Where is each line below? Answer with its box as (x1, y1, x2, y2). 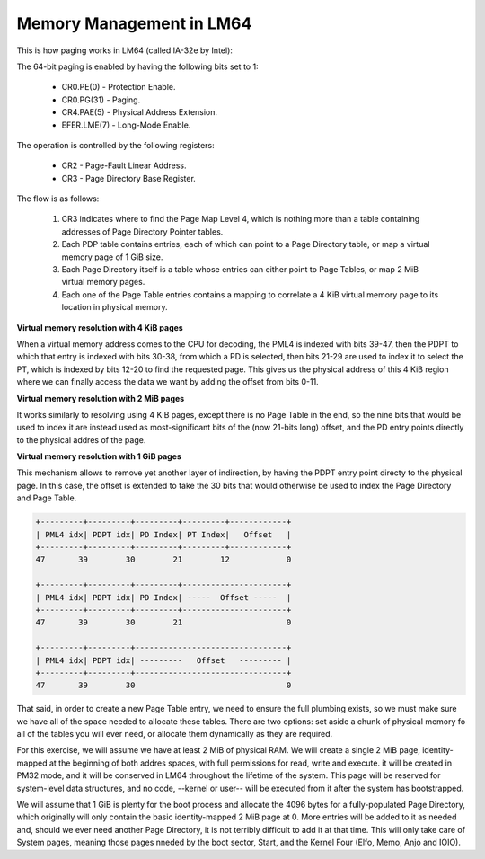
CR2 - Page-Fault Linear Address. (61, 160, 188, 171)
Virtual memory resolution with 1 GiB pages (16, 451, 181, 462)
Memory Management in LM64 (16, 13, 252, 33)
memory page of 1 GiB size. (61, 252, 163, 262)
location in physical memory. (61, 302, 168, 313)
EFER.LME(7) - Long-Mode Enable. (61, 120, 191, 130)
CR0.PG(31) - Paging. (61, 94, 141, 105)
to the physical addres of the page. (16, 434, 146, 445)
